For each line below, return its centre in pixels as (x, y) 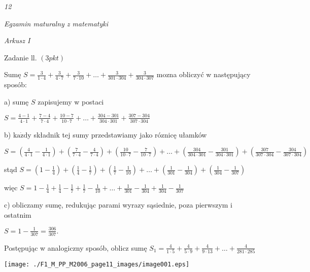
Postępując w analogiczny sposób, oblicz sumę (76, 247)
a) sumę (16, 101)
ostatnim (18, 214)
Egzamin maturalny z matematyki (56, 23)
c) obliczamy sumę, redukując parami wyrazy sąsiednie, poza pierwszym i (118, 205)
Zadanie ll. (21, 57)
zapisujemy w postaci (71, 101)
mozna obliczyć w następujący (203, 74)
